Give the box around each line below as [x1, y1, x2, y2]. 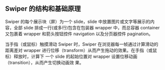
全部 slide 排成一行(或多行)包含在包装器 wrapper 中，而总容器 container [13, 24, 160, 30]
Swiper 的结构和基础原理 [5, 4, 81, 13]
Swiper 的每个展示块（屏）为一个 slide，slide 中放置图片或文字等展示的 [5, 19, 151, 24]
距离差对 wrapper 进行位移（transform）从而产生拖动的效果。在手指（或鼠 [5, 47, 157, 53]
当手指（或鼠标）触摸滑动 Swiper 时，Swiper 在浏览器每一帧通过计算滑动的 [5, 41, 159, 47]
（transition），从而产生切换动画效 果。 [5, 59, 84, 65]
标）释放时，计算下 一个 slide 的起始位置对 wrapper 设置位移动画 [5, 53, 137, 59]
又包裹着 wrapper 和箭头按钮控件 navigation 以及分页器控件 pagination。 [5, 31, 153, 37]
